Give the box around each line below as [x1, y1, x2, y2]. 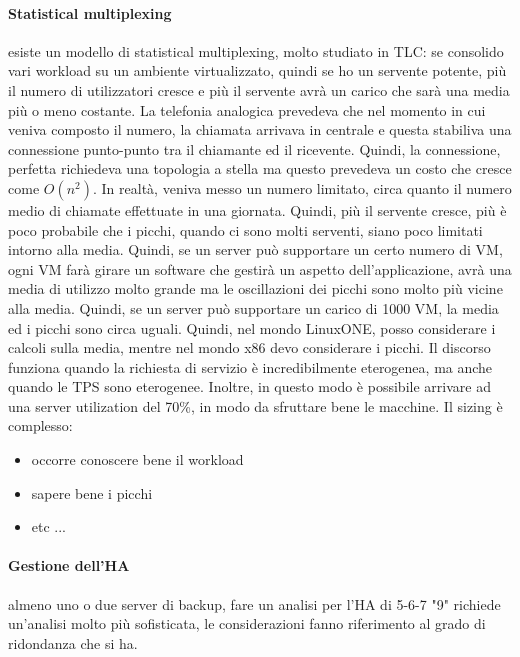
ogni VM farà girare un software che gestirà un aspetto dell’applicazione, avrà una [8, 258, 512, 279]
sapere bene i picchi [31, 482, 153, 503]
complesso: [8, 415, 73, 436]
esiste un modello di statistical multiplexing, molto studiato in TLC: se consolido [8, 40, 504, 61]
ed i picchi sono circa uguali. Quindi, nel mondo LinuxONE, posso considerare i [8, 317, 496, 338]
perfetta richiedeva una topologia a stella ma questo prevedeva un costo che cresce [8, 158, 512, 179]
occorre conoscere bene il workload [31, 449, 244, 470]
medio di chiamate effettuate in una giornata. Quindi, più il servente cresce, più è [8, 199, 507, 220]
